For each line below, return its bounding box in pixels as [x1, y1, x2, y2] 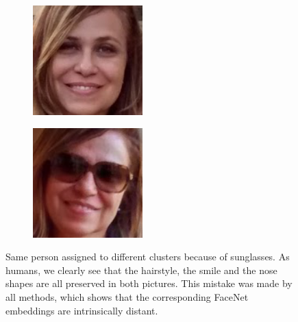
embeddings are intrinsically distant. [5, 303, 158, 317]
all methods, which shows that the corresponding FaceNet [5, 289, 249, 304]
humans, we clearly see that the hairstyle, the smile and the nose [5, 262, 277, 277]
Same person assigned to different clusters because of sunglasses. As [5, 249, 290, 264]
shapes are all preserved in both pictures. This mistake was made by [5, 276, 293, 290]
